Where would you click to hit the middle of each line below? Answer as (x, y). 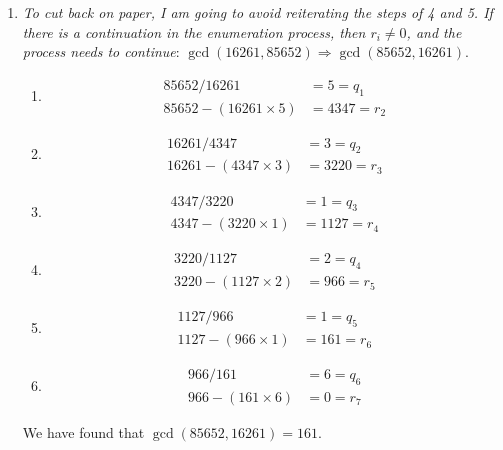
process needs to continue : (101, 51)
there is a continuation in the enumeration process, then (194, 31)
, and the (434, 31)
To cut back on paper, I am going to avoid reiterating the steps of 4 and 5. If (257, 12)
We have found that (83, 431)
